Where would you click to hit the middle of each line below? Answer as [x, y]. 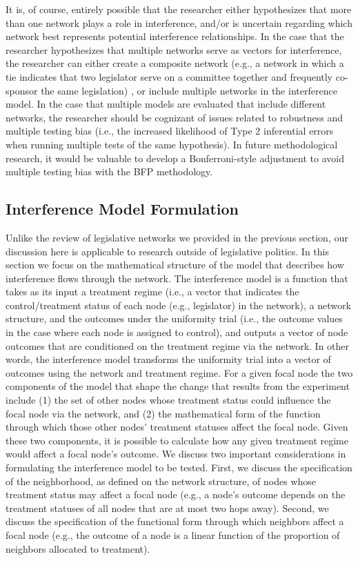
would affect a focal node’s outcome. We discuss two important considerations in [176, 454]
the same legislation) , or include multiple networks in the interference [189, 90]
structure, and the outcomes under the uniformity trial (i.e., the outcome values [174, 318]
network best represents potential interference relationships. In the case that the [175, 36]
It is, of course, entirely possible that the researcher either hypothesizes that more [179, 9]
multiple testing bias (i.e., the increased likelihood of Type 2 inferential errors [170, 131]
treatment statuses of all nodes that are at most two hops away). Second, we [167, 508]
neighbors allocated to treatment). [78, 548]
